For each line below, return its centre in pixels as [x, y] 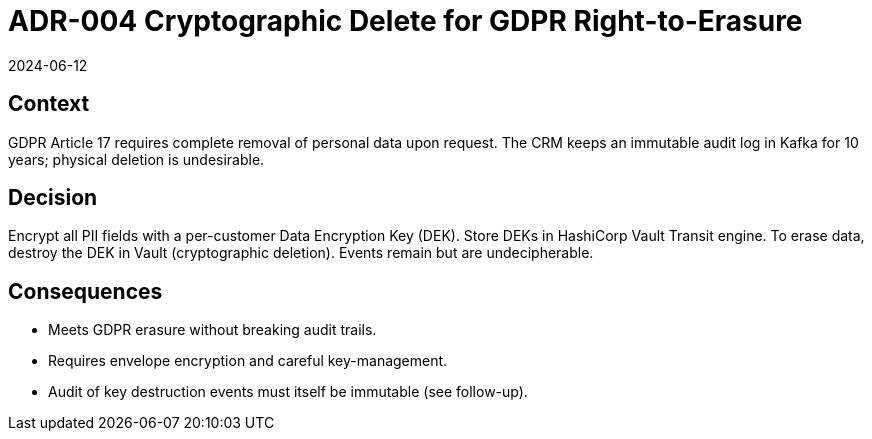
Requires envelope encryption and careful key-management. [248, 361]
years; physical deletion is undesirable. [136, 159]
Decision [53, 198]
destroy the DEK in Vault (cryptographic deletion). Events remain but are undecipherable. [301, 253]
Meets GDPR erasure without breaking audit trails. [212, 330]
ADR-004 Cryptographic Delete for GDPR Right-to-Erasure [405, 21]
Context [49, 104]
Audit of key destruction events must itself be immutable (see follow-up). [288, 392]
